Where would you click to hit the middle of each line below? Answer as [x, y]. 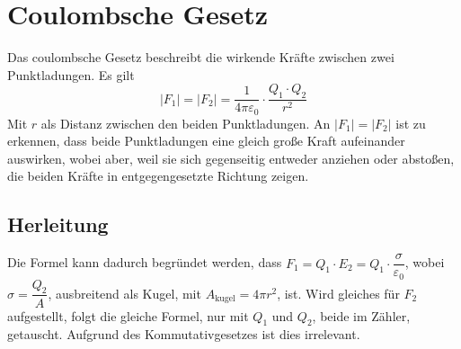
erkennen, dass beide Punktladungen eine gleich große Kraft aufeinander [206, 141]
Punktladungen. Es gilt [71, 74]
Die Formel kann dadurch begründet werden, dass [145, 262]
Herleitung [58, 224]
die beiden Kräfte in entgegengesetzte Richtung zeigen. [158, 176]
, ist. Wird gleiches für [338, 293]
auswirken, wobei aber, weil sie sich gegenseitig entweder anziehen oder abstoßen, [231, 158]
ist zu [411, 123]
